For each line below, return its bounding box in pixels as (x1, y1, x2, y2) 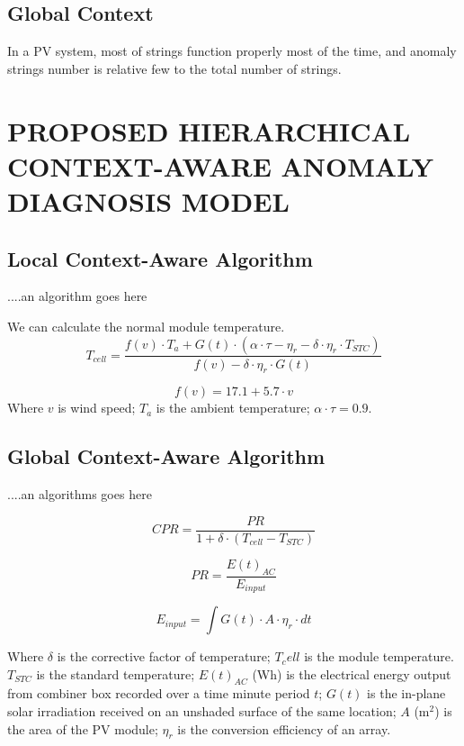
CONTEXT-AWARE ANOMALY (7, 147, 434, 184)
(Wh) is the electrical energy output (252, 664, 451, 683)
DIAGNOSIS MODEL (7, 182, 290, 219)
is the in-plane (367, 684, 446, 703)
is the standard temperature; (36, 664, 195, 683)
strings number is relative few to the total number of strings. (7, 59, 342, 77)
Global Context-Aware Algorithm (7, 442, 326, 470)
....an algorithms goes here (7, 485, 152, 504)
